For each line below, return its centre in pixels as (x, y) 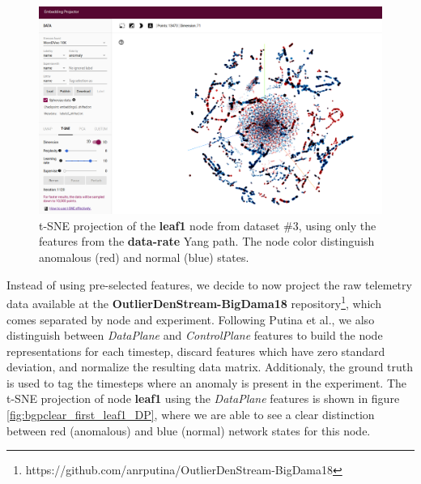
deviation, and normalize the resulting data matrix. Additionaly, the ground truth (210, 367)
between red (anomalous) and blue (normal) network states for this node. (189, 430)
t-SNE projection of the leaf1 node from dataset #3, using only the (208, 225)
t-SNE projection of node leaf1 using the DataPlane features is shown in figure (203, 398)
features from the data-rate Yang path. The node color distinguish (207, 241)
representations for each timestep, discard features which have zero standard (196, 351)
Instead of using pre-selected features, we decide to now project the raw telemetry (209, 284)
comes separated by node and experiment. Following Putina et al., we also (191, 319)
